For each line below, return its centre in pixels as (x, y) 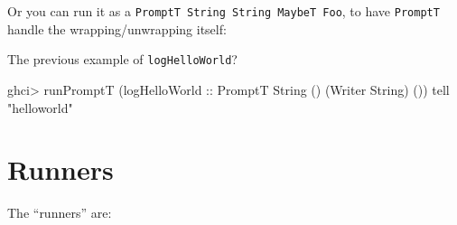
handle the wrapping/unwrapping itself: (117, 28)
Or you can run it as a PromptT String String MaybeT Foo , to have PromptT (224, 11)
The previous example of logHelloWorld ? (122, 59)
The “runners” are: (60, 213)
